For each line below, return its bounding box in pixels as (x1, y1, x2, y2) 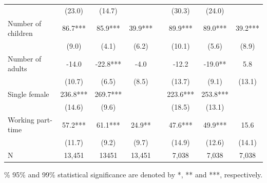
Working (8, 114, 34, 125)
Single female (8, 89, 49, 99)
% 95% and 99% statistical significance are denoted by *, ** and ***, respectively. (4, 169, 263, 180)
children (8, 28, 33, 38)
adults (8, 63, 27, 74)
